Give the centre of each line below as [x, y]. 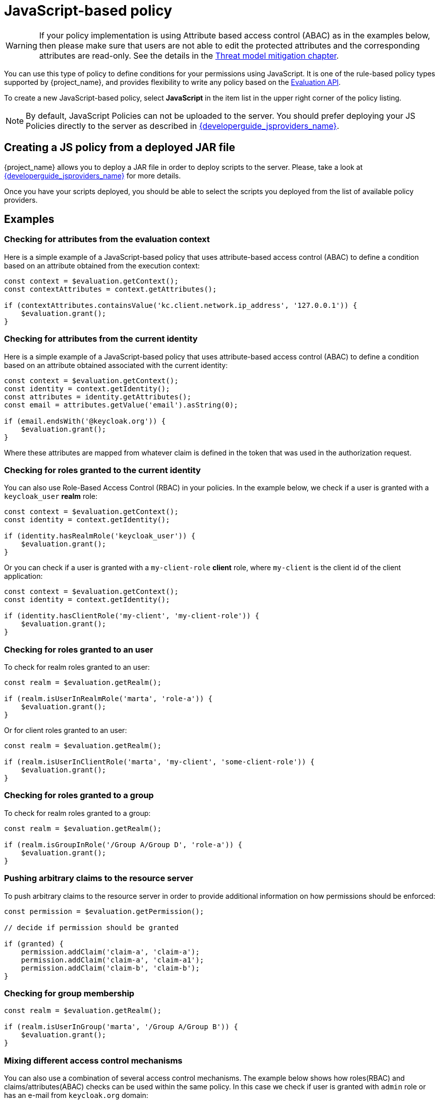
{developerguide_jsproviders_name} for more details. [93, 175]
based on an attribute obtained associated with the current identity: [116, 365]
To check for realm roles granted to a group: [77, 813]
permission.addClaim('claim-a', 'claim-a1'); [113, 960]
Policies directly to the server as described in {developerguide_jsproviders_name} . [183, 126]
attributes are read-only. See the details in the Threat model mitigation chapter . [189, 55]
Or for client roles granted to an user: [66, 730]
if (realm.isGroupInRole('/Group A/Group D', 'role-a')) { [123, 844]
